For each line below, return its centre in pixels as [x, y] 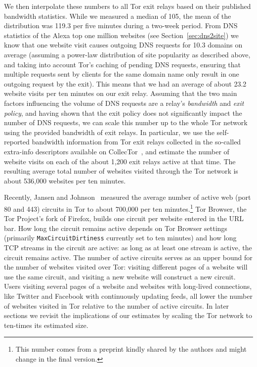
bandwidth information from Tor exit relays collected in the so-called [136, 142]
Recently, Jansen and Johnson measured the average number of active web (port [128, 197]
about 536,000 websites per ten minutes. [65, 180]
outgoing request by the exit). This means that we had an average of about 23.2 [125, 83]
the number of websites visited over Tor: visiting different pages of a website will [126, 267]
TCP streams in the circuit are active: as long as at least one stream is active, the [128, 247]
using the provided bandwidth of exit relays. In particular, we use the [109, 132]
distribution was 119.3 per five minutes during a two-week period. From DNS [121, 25]
